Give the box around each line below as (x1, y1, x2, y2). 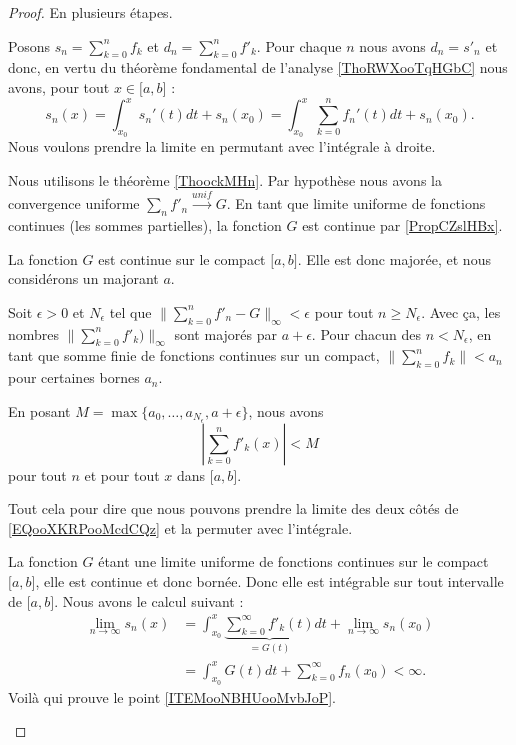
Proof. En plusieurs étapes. (8, 2, 173, 22)
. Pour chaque (256, 35, 342, 56)
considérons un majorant (8, 268, 159, 289)
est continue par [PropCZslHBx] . (302, 215, 503, 236)
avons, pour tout (8, 76, 110, 97)
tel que (109, 301, 152, 322)
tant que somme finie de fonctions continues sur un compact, (8, 345, 380, 366)
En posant (8, 400, 71, 421)
